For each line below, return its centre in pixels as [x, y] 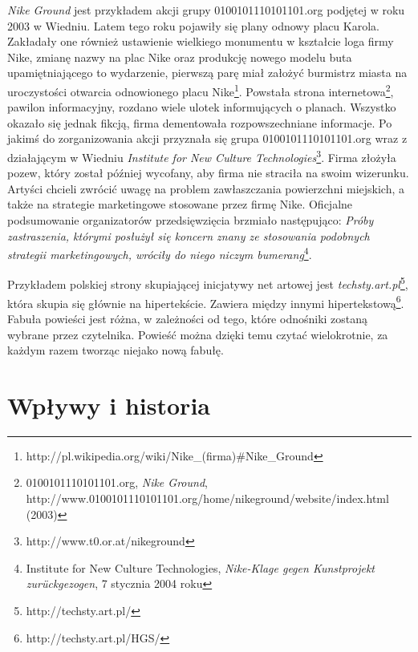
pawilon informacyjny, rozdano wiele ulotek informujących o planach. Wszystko [202, 107]
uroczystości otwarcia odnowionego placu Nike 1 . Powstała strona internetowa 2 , [201, 90]
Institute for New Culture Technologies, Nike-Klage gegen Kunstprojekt [201, 567]
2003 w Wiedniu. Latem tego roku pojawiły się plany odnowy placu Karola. [193, 25]
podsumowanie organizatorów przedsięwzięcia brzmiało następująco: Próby [191, 220]
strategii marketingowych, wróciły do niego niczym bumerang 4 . [160, 253]
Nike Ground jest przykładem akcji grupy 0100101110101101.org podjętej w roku [206, 10]
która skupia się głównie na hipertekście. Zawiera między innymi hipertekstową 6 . [206, 302]
